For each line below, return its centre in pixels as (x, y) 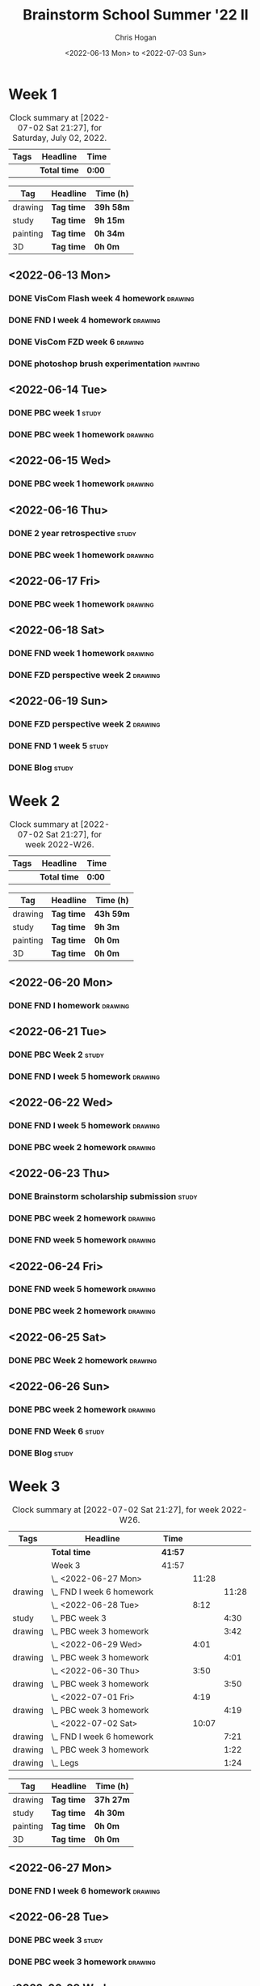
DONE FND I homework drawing (69, 1005)
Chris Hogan (136, 37)
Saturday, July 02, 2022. (59, 138)
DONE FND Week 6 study (57, 1431)
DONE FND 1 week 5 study (59, 746)
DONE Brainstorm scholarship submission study (103, 1196)
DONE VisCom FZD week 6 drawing (76, 342)
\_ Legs (65, 1762)
